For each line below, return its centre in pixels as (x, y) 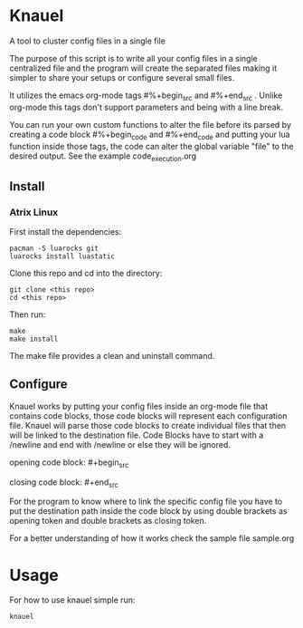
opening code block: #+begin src (69, 463)
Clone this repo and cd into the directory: (86, 274)
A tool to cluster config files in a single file (87, 41)
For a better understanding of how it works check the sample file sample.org (152, 538)
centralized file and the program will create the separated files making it (143, 68)
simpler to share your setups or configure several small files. (122, 77)
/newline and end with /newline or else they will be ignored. (120, 444)
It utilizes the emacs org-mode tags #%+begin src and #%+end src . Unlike (146, 96)
